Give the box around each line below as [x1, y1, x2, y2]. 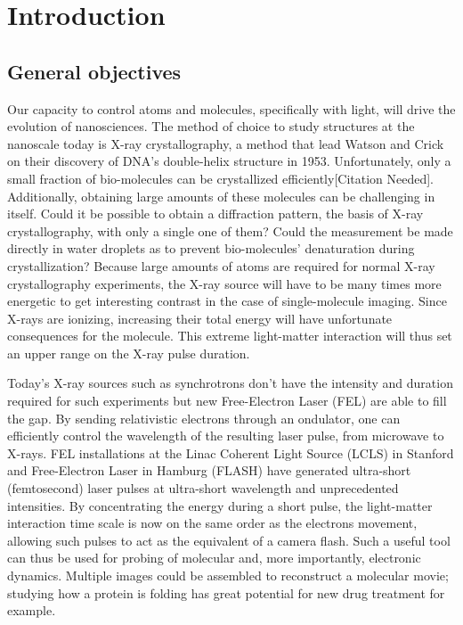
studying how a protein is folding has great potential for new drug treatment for [7, 583, 445, 602]
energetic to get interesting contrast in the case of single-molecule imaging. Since [7, 292, 447, 310]
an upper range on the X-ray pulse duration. [7, 343, 250, 362]
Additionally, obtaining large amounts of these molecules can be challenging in [7, 186, 435, 205]
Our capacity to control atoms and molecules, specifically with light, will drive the [7, 99, 456, 118]
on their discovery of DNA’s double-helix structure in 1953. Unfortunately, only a [7, 152, 451, 170]
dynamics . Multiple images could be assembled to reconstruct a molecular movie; [7, 566, 449, 585]
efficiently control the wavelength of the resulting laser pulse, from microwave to [7, 426, 444, 445]
